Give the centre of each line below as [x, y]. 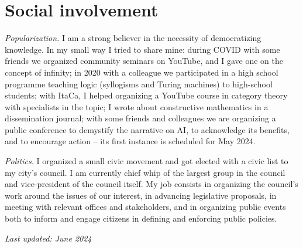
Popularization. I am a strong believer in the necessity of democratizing [133, 38]
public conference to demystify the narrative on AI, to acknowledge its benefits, [147, 129]
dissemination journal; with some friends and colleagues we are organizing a [140, 118]
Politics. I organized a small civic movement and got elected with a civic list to [147, 161]
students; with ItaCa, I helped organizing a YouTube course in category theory [146, 95]
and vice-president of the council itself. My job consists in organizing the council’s [151, 184]
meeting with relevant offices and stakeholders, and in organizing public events [145, 207]
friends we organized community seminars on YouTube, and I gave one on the [144, 61]
